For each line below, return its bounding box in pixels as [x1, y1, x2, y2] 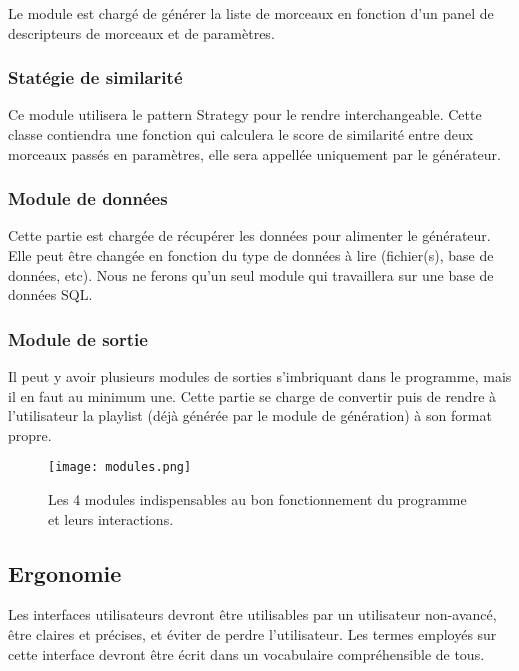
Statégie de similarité [8, 65, 183, 90]
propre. [8, 424, 52, 445]
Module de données [8, 186, 168, 211]
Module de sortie [8, 326, 148, 351]
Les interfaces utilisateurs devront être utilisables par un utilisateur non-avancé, [8, 604, 497, 625]
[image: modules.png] [48, 460, 192, 475]
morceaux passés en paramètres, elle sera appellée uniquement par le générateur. [8, 143, 501, 164]
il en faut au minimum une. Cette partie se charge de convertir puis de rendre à [8, 385, 497, 406]
